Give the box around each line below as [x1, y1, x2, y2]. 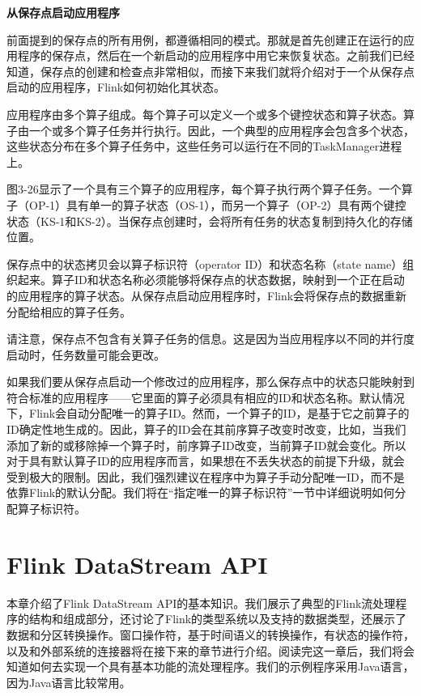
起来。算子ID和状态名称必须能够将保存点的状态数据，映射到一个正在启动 [17, 271, 405, 288]
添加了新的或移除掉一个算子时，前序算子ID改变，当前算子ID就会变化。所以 [6, 436, 406, 453]
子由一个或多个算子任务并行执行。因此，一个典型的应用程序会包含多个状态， [6, 121, 415, 138]
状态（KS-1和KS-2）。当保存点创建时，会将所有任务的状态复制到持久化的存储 [6, 212, 413, 229]
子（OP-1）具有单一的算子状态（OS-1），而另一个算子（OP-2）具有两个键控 [6, 196, 406, 213]
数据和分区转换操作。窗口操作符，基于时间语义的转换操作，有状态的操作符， [6, 626, 415, 643]
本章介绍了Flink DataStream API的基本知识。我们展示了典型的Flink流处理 [6, 594, 396, 611]
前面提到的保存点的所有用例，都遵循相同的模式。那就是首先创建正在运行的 [6, 31, 403, 48]
